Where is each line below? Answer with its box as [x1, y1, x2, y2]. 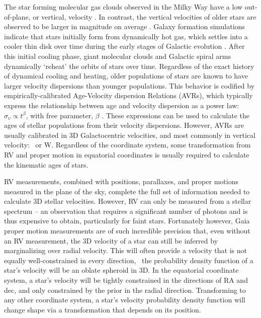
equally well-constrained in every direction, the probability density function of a [4, 255, 253, 265]
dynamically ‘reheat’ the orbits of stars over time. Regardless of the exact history [4, 60, 254, 71]
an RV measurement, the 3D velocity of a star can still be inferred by [4, 235, 218, 246]
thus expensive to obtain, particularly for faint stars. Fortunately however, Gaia [4, 215, 250, 226]
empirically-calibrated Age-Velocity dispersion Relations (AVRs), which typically [4, 90, 253, 101]
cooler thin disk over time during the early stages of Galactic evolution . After [4, 41, 245, 51]
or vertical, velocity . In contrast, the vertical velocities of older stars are [33, 11, 256, 22]
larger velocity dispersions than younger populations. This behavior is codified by [4, 80, 255, 91]
